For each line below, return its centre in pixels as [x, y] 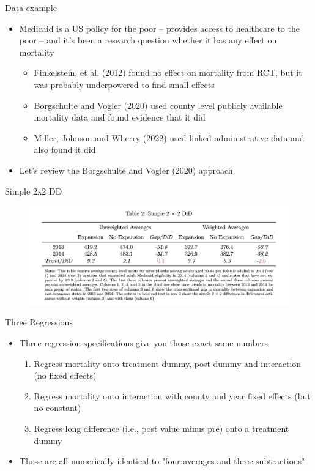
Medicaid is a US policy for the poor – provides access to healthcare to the [159, 28]
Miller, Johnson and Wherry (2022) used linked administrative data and [169, 137]
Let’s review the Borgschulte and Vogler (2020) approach [126, 170]
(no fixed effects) [65, 375]
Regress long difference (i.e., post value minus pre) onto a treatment [161, 428]
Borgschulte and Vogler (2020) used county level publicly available [158, 105]
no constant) [57, 408]
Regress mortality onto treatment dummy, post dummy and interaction [168, 363]
